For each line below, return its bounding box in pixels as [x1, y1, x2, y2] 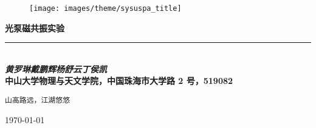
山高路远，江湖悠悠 [5, 96, 70, 105]
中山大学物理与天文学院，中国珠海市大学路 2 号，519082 [5, 74, 233, 87]
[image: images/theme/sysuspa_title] [29, 4, 182, 13]
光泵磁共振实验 [5, 21, 64, 34]
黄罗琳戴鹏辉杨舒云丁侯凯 [5, 62, 107, 75]
